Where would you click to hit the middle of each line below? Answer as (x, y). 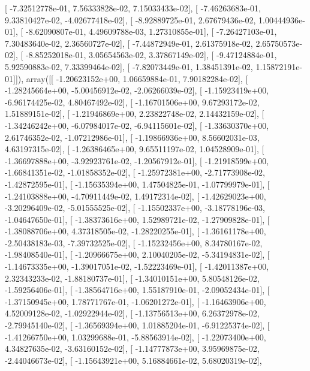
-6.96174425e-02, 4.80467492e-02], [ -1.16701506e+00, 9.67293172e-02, (132, 102)
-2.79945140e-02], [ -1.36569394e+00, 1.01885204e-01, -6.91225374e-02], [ (137, 325)
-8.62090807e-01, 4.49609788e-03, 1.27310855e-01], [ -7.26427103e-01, (151, 31)
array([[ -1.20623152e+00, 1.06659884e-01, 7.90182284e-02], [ (137, 78)
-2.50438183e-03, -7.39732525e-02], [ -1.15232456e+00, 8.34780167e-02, (134, 242)
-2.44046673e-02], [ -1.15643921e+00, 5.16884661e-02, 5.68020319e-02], (133, 360)
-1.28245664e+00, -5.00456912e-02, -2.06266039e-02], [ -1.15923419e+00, (137, 90)
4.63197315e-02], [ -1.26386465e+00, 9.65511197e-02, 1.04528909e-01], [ (135, 149)
